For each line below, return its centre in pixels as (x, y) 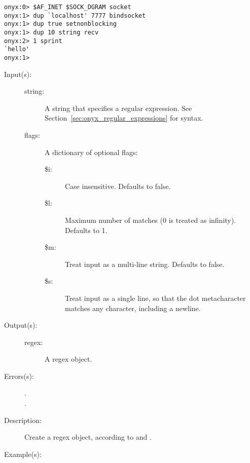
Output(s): (21, 325)
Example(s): (23, 454)
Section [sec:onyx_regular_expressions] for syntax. (124, 118)
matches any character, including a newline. (133, 308)
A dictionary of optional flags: (91, 152)
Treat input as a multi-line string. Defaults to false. (145, 264)
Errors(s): (19, 376)
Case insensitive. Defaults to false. (118, 186)
